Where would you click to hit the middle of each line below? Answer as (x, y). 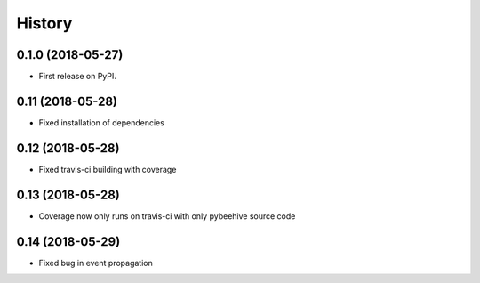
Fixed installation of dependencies (101, 122)
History (44, 23)
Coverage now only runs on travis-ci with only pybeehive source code (167, 216)
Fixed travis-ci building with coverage (108, 169)
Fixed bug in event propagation (96, 263)
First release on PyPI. (78, 77)
